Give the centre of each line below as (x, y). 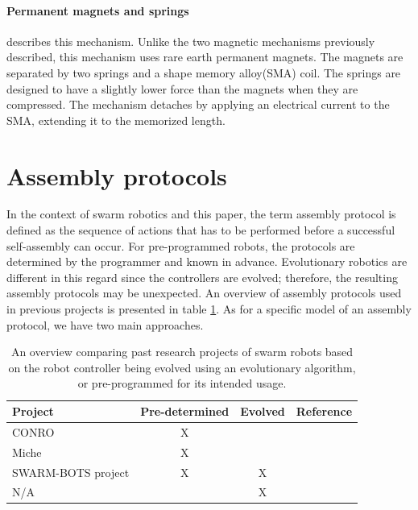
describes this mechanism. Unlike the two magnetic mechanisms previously (191, 41)
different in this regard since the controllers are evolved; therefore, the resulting (202, 277)
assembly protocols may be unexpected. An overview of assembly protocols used (204, 293)
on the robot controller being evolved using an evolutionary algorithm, (182, 367)
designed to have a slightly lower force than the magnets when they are (182, 88)
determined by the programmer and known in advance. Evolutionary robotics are (207, 261)
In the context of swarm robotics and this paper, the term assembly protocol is (201, 214)
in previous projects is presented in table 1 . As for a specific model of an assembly (209, 309)
